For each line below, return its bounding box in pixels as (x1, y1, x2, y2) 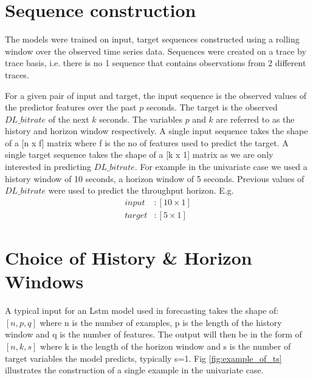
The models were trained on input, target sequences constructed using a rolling (5, 33, 300, 46)
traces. (5, 68, 29, 81)
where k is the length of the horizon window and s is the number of (40, 340, 291, 352)
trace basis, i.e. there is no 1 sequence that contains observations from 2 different (5, 56, 306, 69)
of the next (48, 112, 89, 125)
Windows (5, 269, 84, 294)
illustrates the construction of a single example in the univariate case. (5, 364, 264, 376)
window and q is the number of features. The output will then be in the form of (5, 328, 302, 341)
